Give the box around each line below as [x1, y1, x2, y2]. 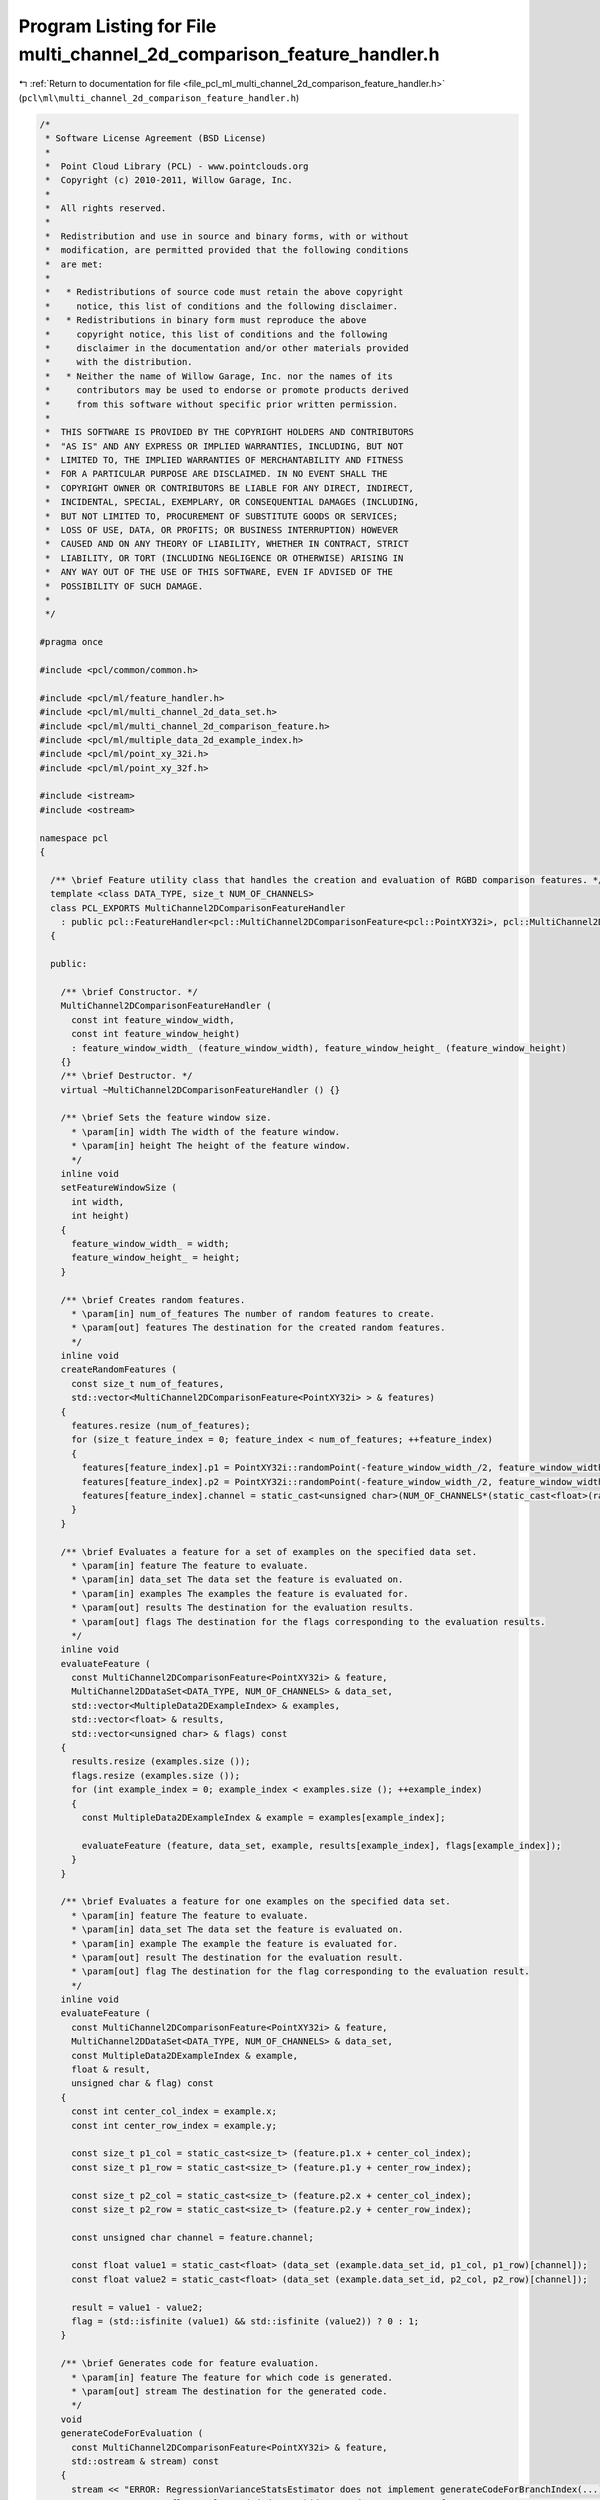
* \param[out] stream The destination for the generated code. [71, 2386, 388, 2397]
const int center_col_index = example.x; [71, 2106, 277, 2117]
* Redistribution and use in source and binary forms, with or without [45, 230, 409, 242]
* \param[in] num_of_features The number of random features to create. [71, 1308, 435, 1319]
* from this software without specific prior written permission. [45, 398, 399, 410]
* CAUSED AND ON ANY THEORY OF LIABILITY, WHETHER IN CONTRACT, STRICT [45, 538, 409, 550]
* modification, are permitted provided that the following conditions [45, 245, 409, 256]
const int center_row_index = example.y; [71, 2120, 277, 2131]
